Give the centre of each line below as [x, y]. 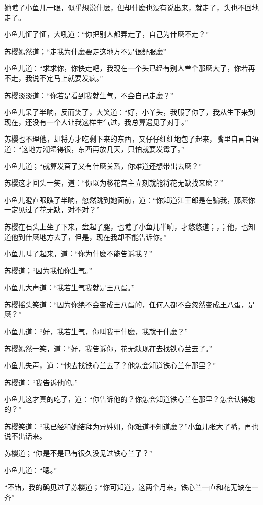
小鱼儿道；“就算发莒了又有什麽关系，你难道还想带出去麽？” [103, 166]
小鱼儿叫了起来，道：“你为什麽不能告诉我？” [78, 254]
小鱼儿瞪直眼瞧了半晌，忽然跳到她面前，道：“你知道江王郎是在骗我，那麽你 [130, 199]
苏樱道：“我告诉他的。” [41, 382]
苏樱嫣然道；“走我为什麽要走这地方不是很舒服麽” [85, 51]
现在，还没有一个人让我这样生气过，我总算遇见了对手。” [96, 122]
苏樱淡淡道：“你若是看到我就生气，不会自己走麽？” [89, 95]
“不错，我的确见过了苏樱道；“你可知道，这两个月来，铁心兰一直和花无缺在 [128, 487]
